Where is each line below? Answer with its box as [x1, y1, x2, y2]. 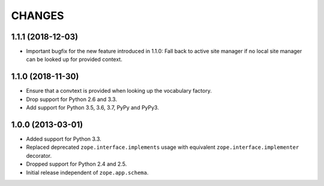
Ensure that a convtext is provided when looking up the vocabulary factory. [26, 87, 212, 94]
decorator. [26, 152, 52, 159]
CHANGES [11, 9, 64, 22]
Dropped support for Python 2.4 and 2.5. [26, 160, 127, 167]
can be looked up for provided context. [26, 56, 122, 63]
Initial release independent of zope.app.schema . [26, 169, 149, 176]
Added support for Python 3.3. [26, 135, 101, 143]
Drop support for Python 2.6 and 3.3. [26, 96, 117, 103]
